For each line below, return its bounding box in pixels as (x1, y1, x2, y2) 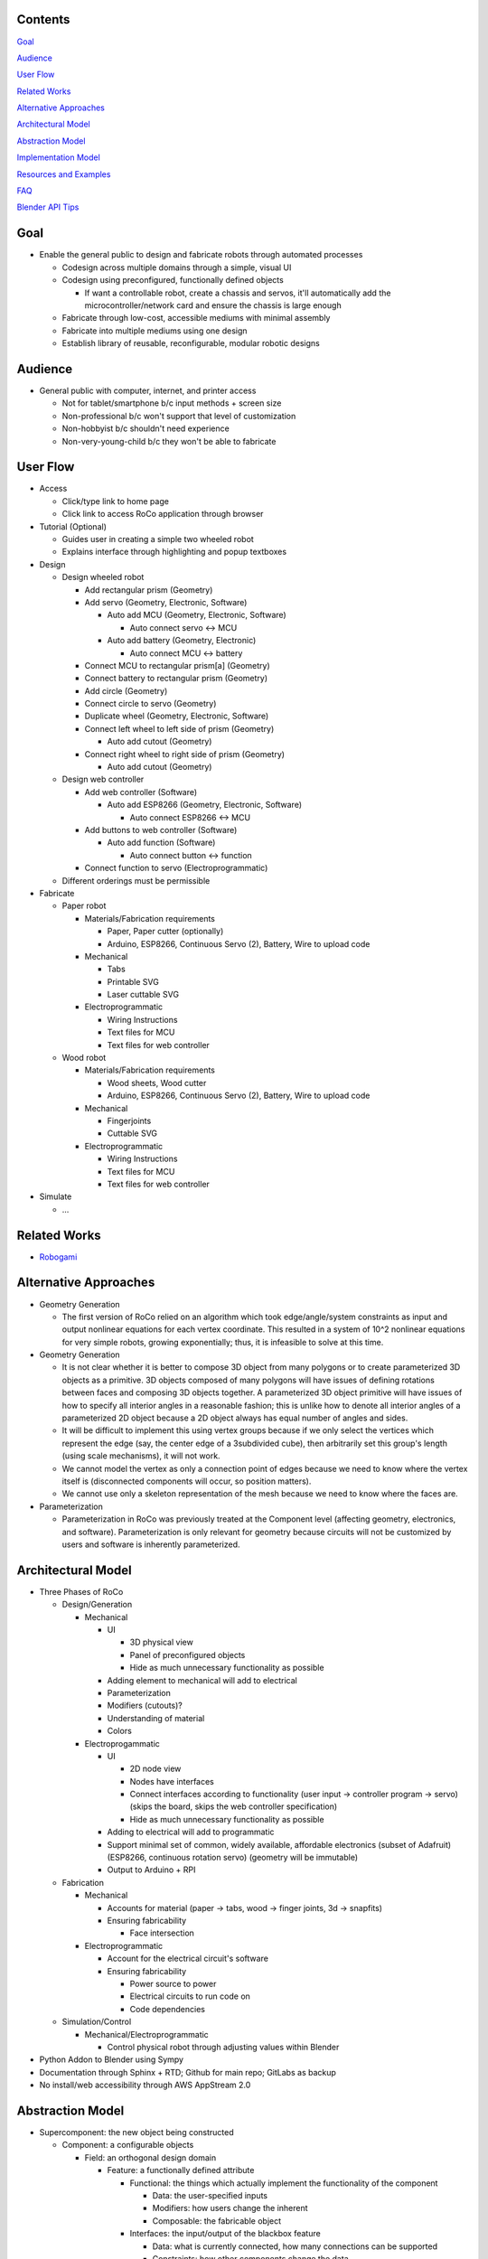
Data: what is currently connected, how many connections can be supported (152, 2241, 438, 2252)
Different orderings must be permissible (61, 875, 211, 886)
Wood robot (61, 1053, 107, 1064)
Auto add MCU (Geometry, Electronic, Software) (107, 610, 286, 621)
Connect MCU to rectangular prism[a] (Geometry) (84, 660, 270, 670)
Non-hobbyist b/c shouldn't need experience (61, 423, 230, 434)
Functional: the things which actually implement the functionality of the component (129, 2178, 438, 2189)
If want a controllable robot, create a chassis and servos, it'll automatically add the (84, 287, 391, 298)
